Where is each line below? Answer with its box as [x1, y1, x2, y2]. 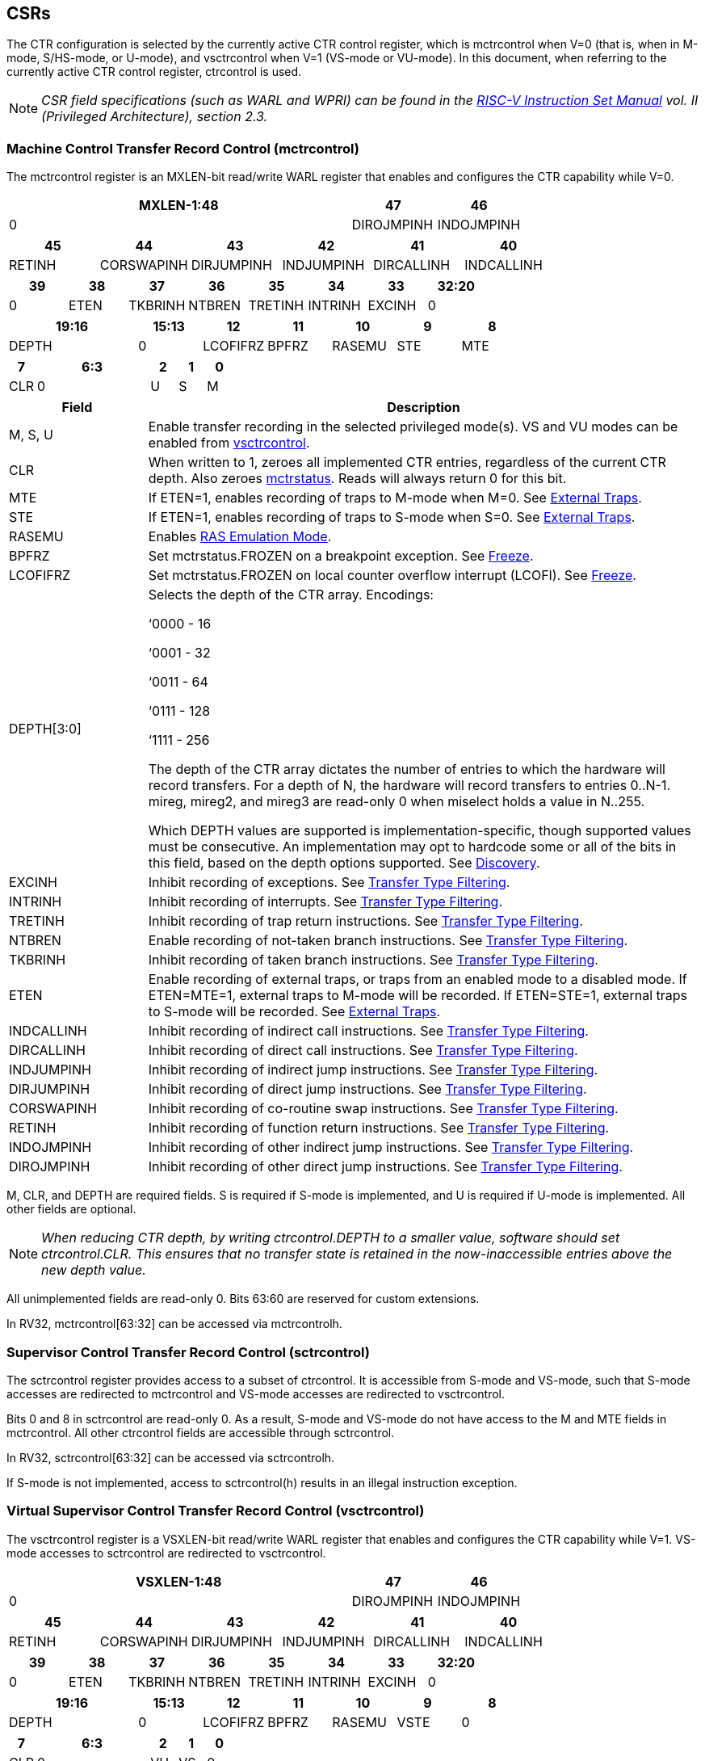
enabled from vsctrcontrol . [148, 435, 310, 452]
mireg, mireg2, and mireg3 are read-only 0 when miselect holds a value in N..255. [148, 793, 645, 810]
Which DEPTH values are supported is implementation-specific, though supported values [148, 822, 691, 839]
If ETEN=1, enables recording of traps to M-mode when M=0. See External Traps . [148, 490, 642, 506]
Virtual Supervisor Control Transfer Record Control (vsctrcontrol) [6, 1503, 425, 1519]
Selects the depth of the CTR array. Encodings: [148, 586, 434, 603]
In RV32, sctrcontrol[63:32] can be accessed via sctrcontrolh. [6, 1450, 335, 1465]
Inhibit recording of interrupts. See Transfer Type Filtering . [148, 893, 503, 910]
